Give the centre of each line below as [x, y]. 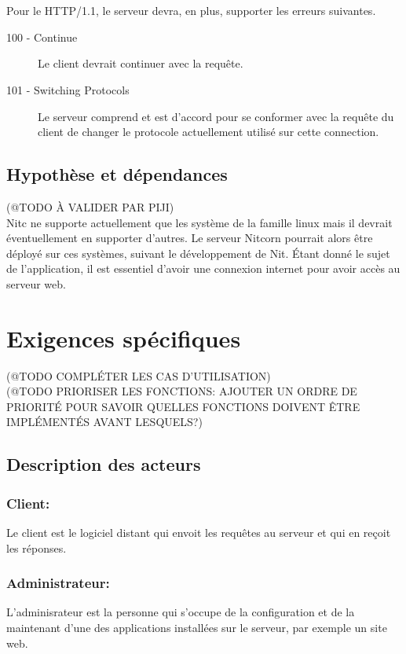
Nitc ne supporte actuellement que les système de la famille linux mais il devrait [199, 222]
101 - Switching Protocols [68, 89]
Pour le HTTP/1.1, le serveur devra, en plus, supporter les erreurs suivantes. [191, 11]
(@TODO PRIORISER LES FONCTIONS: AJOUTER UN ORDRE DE [182, 391]
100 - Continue [42, 37]
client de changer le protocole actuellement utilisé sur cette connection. [208, 132]
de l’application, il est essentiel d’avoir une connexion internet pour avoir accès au [203, 268]
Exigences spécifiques [124, 338]
